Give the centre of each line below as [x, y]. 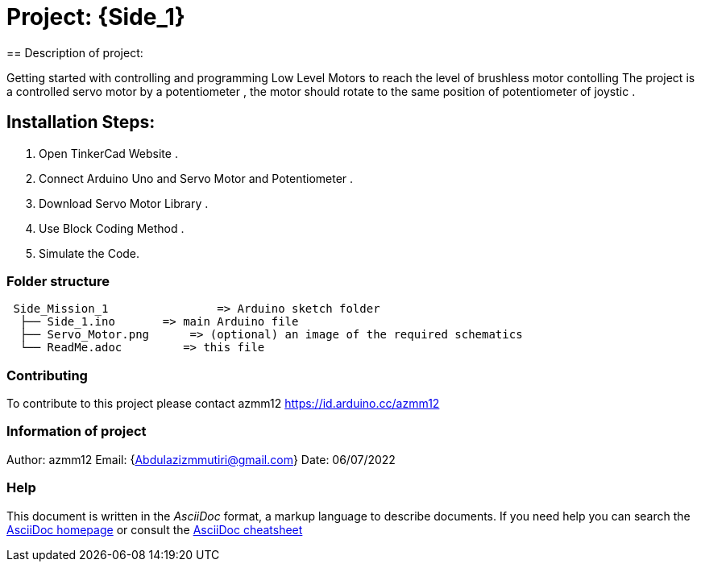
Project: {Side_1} [96, 17]
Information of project [77, 431]
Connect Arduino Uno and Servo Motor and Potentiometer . [196, 178]
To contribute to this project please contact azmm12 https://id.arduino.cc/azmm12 [223, 404]
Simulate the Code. [89, 253]
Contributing [47, 375]
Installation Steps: [81, 122]
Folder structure [58, 281]
